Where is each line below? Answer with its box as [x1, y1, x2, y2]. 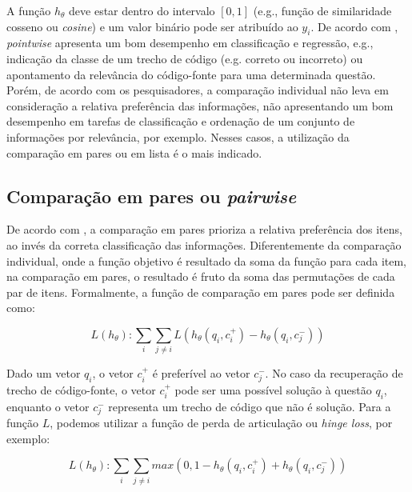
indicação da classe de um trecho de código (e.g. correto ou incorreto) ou [6, 50, 363, 66]
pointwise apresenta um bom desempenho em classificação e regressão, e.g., [6, 34, 374, 51]
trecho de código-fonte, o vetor [6, 382, 156, 398]
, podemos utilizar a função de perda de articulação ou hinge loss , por [50, 414, 393, 431]
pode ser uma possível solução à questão [174, 382, 372, 398]
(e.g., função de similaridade [253, 2, 392, 18]
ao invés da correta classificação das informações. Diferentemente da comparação [6, 236, 402, 253]
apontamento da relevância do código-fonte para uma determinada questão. [6, 66, 376, 82]
